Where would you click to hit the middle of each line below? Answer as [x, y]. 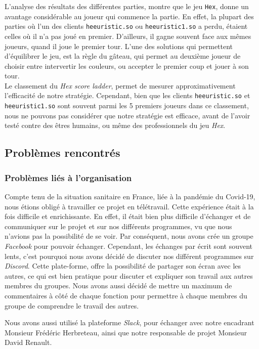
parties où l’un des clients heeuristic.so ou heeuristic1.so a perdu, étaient [126, 26]
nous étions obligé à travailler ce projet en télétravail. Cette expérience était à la [129, 206]
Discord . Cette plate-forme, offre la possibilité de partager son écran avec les [123, 266]
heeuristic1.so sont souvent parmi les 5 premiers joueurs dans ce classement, [127, 105]
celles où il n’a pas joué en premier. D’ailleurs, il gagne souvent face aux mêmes [128, 36]
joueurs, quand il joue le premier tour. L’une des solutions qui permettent [119, 46]
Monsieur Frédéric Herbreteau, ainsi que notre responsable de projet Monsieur [126, 332]
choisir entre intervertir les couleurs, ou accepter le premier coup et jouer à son [127, 66]
